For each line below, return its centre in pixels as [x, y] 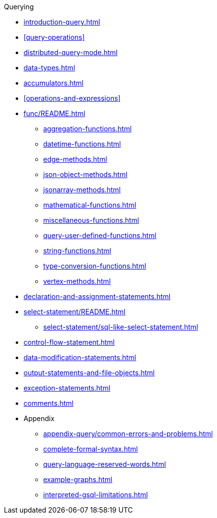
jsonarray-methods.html [82, 190]
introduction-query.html [62, 22]
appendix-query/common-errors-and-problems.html [128, 434]
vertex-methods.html [77, 281]
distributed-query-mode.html [71, 52]
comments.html [49, 403]
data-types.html [49, 68]
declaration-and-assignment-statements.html [97, 296]
